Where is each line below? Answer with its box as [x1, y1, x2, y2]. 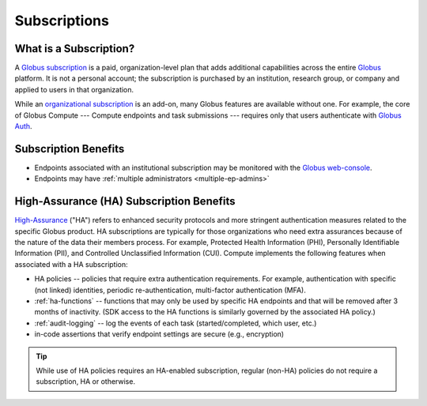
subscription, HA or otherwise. [36, 377, 136, 386]
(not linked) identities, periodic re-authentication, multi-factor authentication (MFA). [34, 285, 306, 295]
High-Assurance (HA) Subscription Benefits [14, 194, 236, 209]
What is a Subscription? [14, 42, 135, 55]
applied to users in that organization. [14, 85, 134, 94]
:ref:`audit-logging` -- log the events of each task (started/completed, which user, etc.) [34, 318, 317, 328]
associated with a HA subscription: [14, 259, 128, 269]
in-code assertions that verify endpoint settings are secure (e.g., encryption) [34, 329, 285, 339]
